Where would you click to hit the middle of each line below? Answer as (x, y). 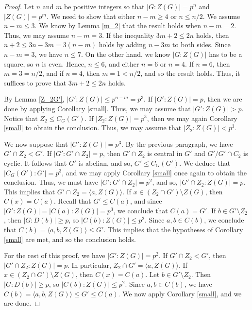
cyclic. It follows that (35, 163)
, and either (122, 63)
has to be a (226, 54)
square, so (19, 63)
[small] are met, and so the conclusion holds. (70, 239)
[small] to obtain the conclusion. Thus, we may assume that (93, 128)
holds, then (212, 35)
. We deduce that (205, 163)
